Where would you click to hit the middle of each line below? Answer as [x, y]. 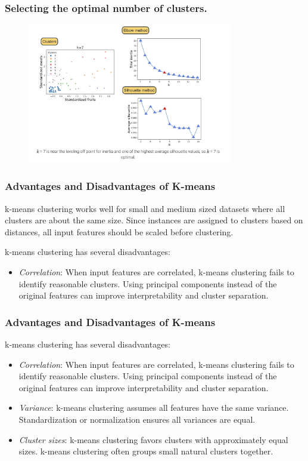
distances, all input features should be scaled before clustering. [119, 231]
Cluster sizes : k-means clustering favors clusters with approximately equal [153, 439]
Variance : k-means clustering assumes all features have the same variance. [154, 408]
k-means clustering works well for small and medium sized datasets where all [145, 208]
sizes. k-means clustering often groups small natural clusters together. [146, 451]
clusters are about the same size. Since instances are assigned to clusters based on [154, 220]
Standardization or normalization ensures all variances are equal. [137, 419]
